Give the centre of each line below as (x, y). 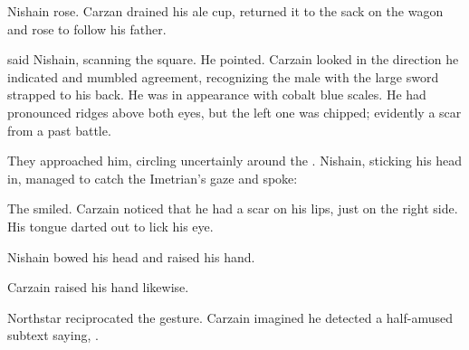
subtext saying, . (53, 335)
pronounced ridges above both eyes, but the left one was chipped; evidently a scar (234, 112)
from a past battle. (59, 130)
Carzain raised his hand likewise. (98, 287)
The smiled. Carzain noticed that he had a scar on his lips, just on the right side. (233, 208)
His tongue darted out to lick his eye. (110, 226)
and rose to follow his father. (87, 28)
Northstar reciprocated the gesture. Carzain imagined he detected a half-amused (230, 317)
